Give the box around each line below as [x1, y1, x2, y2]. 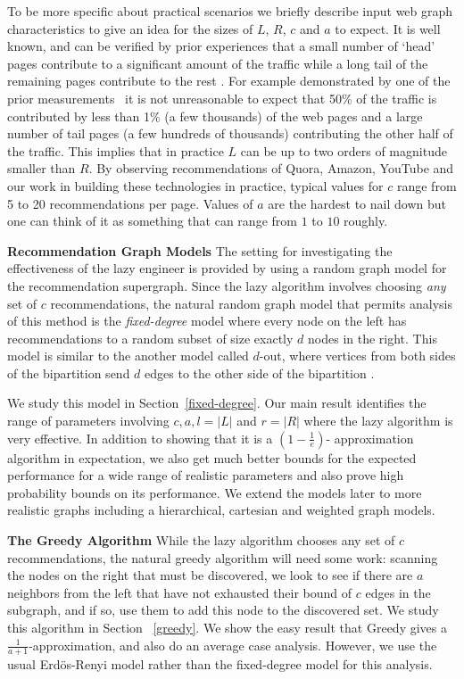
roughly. [344, 211, 388, 230]
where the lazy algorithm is [303, 411, 453, 430]
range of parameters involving [7, 411, 170, 430]
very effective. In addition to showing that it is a [7, 428, 273, 447]
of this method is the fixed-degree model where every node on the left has [7, 311, 407, 330]
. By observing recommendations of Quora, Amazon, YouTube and [88, 159, 454, 178]
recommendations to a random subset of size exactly [7, 328, 294, 347]
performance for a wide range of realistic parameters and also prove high [7, 466, 404, 484]
